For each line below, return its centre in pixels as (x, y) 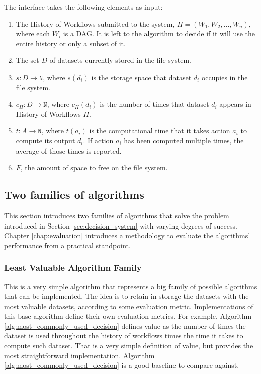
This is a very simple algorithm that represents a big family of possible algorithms (131, 286)
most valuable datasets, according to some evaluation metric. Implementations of (129, 306)
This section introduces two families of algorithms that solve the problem (117, 215)
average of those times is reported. (69, 150)
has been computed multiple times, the (184, 140)
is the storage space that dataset (141, 77)
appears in (235, 104)
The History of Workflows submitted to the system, (95, 23)
